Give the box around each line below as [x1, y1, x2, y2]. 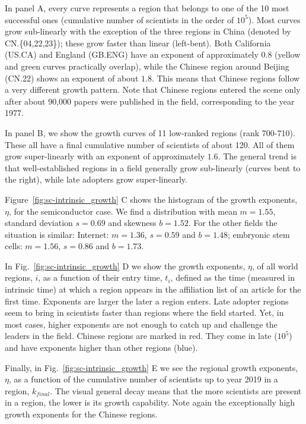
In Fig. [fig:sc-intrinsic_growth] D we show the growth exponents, [5, 259, 246, 272]
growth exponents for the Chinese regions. [5, 408, 158, 420]
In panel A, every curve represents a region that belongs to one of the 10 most [5, 2, 289, 14]
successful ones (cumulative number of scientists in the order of [5, 13, 234, 26]
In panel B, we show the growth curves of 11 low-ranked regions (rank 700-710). [5, 126, 295, 139]
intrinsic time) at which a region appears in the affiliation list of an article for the [5, 283, 301, 296]
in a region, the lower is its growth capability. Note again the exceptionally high [5, 396, 295, 409]
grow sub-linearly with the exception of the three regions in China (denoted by [5, 25, 291, 37]
